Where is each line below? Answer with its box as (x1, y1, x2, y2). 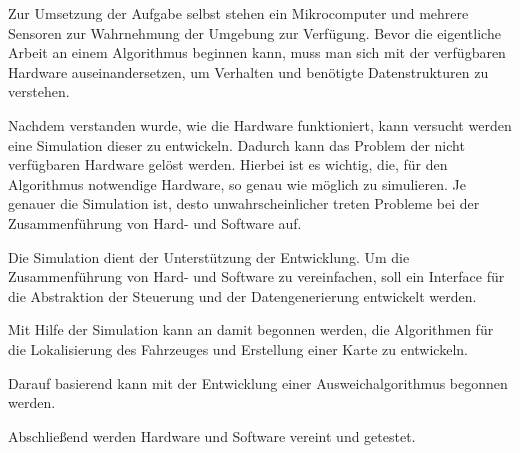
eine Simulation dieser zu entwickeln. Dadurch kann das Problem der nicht (8, 134, 465, 155)
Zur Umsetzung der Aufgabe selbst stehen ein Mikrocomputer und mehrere (8, 3, 469, 23)
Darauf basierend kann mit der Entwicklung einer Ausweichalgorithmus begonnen (8, 372, 508, 393)
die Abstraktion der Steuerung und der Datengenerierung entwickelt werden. (8, 285, 477, 306)
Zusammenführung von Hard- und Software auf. (8, 212, 302, 233)
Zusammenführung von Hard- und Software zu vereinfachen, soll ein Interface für (8, 266, 505, 287)
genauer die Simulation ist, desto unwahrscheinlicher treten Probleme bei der (8, 193, 480, 214)
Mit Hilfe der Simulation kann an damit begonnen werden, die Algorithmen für (8, 319, 494, 340)
